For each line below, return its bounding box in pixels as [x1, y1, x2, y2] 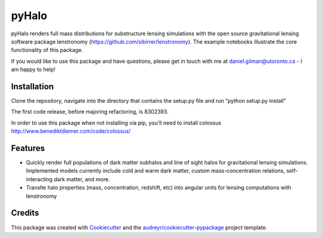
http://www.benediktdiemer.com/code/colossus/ [11, 127, 131, 135]
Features [11, 144, 45, 153]
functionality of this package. [11, 47, 83, 54]
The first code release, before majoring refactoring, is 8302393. [11, 108, 169, 115]
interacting [26, 175, 53, 182]
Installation [11, 81, 54, 91]
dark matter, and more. [54, 175, 110, 182]
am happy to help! [11, 66, 56, 73]
